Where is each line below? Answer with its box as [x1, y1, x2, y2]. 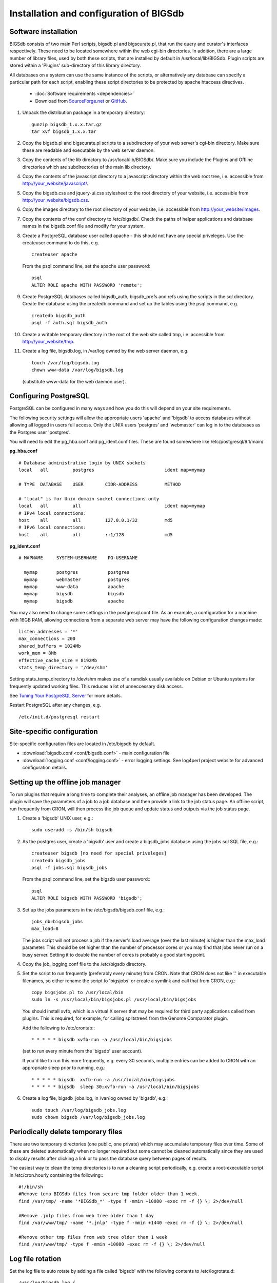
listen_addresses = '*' [18, 629, 78, 634]
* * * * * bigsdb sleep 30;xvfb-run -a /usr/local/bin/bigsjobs [31, 1083, 200, 1090]
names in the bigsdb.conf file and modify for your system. [22, 223, 145, 229]
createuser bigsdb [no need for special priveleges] [31, 850, 167, 857]
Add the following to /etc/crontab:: [22, 1024, 95, 1031]
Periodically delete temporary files [9, 1127, 123, 1136]
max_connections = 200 [18, 636, 76, 641]
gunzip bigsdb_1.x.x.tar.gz [31, 121, 102, 127]
